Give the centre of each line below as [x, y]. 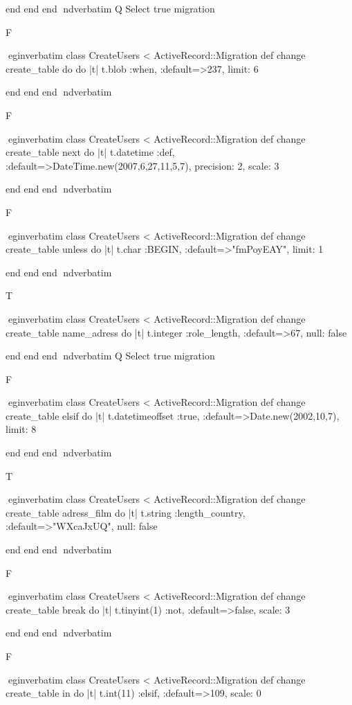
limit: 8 [21, 429]
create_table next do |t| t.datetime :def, [90, 152]
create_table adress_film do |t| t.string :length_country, [126, 512]
